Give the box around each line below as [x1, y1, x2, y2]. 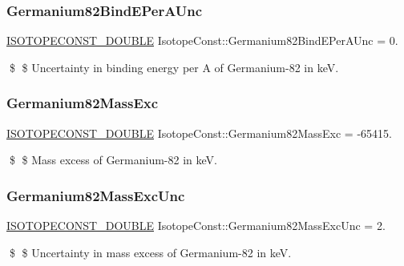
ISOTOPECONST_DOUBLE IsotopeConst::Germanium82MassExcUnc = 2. [6, 217, 386, 234]
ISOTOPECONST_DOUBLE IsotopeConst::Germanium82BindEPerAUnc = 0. [6, 32, 398, 49]
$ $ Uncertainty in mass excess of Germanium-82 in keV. [9, 244, 292, 260]
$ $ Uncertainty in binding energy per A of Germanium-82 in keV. [9, 58, 339, 75]
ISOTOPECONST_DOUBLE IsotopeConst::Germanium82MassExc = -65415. [6, 124, 392, 141]
